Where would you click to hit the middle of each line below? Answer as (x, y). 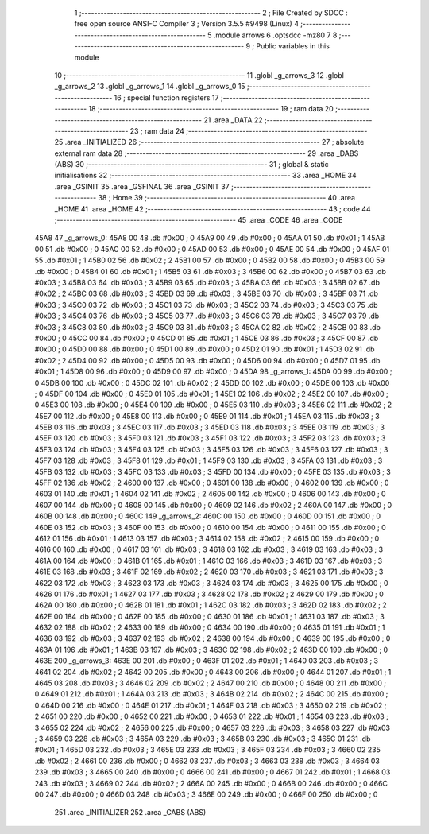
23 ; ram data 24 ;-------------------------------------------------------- (249, 130)
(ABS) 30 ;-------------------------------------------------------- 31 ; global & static (191, 165)
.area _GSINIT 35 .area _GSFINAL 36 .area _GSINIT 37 (142, 186)
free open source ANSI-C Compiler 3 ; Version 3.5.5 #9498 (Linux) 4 (187, 24)
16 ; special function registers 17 (166, 97)
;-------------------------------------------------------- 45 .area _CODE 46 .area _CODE (199, 220)
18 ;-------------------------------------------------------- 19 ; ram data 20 (211, 109)
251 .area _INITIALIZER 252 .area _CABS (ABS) (130, 813)
